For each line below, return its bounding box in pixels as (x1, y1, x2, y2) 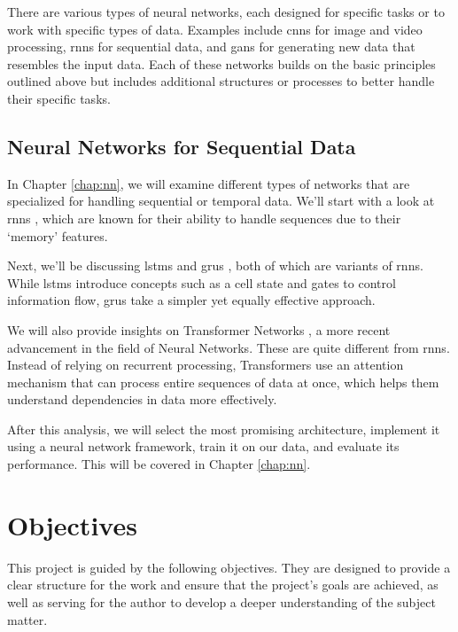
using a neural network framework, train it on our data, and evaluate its (7, 437, 400, 456)
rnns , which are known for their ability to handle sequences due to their (7, 208, 401, 227)
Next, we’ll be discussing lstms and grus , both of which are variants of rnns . (7, 256, 423, 275)
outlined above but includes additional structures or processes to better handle (7, 72, 435, 90)
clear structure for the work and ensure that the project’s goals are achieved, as (7, 575, 439, 594)
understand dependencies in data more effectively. (7, 390, 277, 409)
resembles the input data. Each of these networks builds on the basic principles (7, 54, 436, 73)
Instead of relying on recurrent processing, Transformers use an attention (7, 355, 404, 374)
